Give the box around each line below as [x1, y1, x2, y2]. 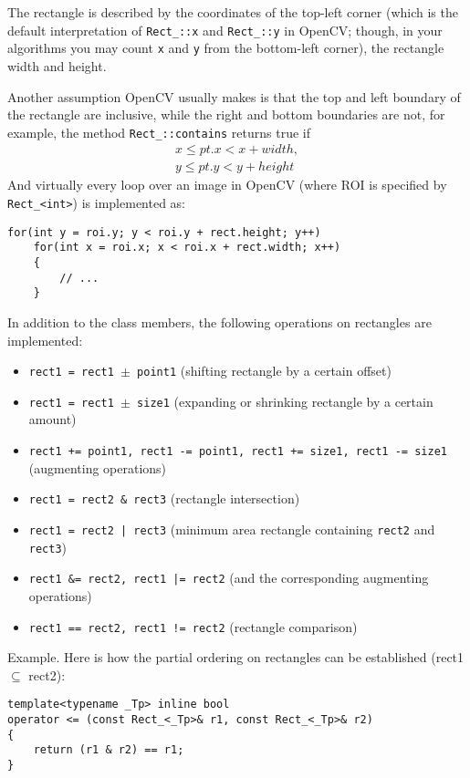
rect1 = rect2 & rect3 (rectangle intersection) [28, 489, 300, 508]
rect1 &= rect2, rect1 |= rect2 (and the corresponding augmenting [28, 568, 429, 587]
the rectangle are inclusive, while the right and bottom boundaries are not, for [7, 105, 445, 124]
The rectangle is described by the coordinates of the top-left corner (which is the [7, 3, 458, 21]
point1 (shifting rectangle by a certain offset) [137, 361, 392, 380]
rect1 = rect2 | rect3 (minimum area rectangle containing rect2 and [28, 519, 435, 538]
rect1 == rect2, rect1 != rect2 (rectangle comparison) [28, 617, 358, 636]
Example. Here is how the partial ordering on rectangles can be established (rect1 [7, 648, 465, 667]
